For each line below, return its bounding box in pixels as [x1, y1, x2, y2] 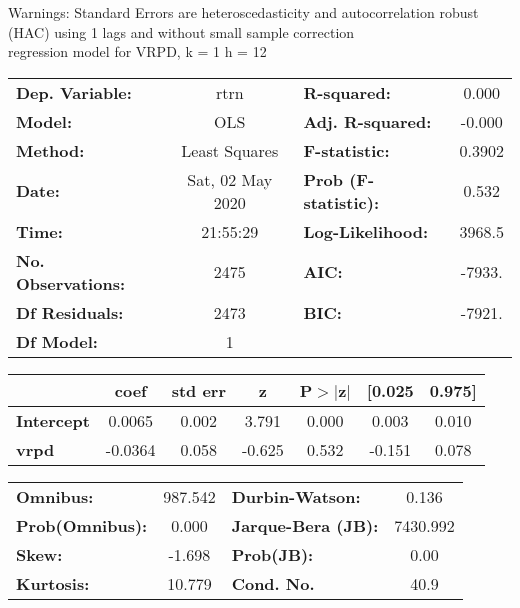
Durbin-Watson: [231, 484, 361, 508]
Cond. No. [231, 571, 315, 595]
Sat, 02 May [187, 167, 273, 191]
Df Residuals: [16, 300, 124, 324]
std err [171, 378, 226, 402]
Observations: [16, 271, 126, 295]
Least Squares [181, 138, 279, 162]
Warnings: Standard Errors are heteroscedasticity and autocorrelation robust [8, 2, 479, 22]
